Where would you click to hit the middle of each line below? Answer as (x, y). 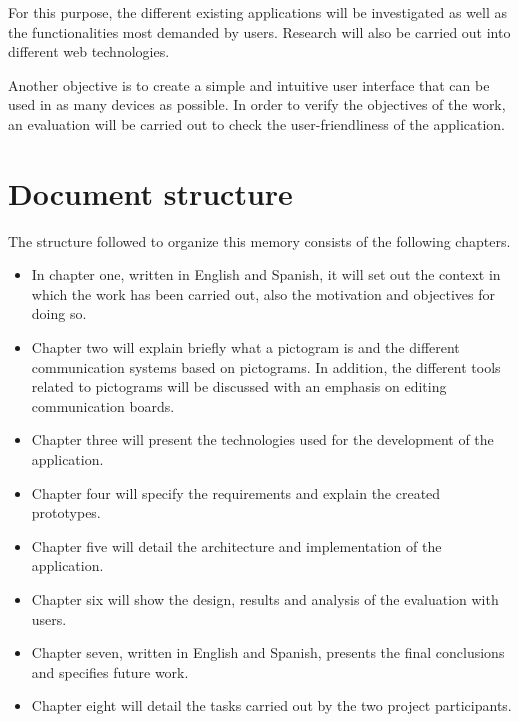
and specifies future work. (110, 671)
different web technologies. (89, 51)
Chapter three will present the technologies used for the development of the (262, 439)
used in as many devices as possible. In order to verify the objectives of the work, (257, 104)
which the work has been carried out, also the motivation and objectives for (263, 293)
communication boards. (103, 405)
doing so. (59, 313)
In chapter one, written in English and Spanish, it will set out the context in (266, 274)
